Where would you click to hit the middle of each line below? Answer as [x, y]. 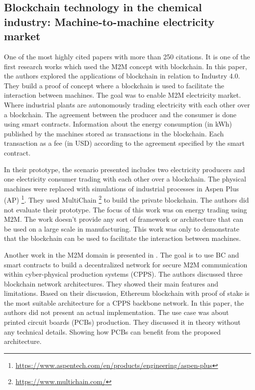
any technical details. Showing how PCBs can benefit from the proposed [113, 331]
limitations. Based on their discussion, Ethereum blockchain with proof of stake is [127, 293]
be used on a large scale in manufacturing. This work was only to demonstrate [122, 228]
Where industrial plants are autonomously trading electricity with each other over [127, 104]
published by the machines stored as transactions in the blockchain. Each [114, 133]
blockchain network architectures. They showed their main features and [111, 283]
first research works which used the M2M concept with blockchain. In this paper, [126, 66]
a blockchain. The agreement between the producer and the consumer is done [120, 114]
